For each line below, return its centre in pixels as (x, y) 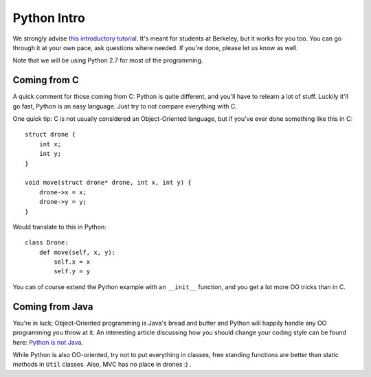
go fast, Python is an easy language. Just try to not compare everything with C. (125, 106)
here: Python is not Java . (48, 342)
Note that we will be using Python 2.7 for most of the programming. (108, 60)
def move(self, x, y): (77, 252)
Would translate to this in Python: (59, 227)
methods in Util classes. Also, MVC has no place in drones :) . (102, 365)
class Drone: (47, 243)
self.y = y (72, 272)
